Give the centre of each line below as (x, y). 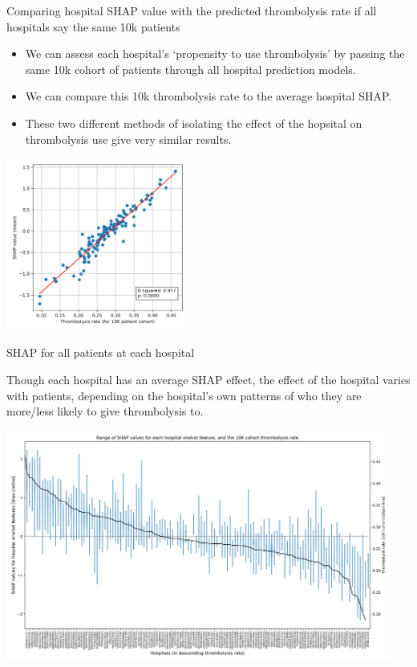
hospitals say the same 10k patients (93, 26)
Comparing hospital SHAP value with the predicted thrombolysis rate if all (192, 10)
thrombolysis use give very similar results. (128, 139)
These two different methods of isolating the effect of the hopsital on (194, 123)
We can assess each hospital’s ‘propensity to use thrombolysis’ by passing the (215, 53)
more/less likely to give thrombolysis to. (105, 411)
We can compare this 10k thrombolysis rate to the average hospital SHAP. (208, 96)
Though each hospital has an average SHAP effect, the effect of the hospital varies (208, 380)
